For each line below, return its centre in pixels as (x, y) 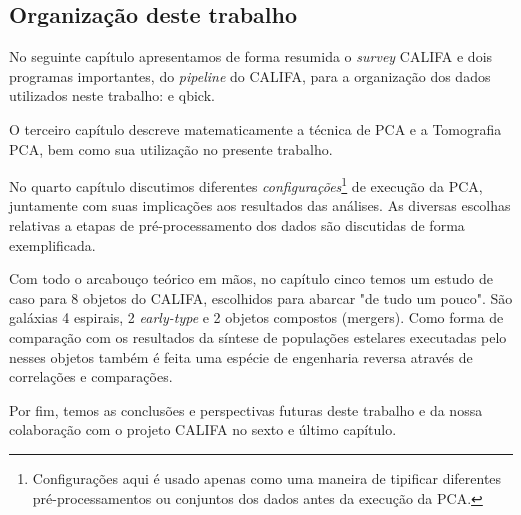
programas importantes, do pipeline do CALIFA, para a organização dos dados (250, 75)
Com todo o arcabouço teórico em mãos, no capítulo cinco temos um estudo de (251, 278)
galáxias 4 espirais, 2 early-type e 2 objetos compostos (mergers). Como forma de (256, 317)
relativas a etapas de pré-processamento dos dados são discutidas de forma (237, 225)
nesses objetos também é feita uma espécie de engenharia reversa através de (241, 356)
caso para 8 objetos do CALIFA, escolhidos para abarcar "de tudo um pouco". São (261, 297)
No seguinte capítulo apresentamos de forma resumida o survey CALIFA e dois (251, 56)
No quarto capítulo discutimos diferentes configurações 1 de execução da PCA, (246, 184)
